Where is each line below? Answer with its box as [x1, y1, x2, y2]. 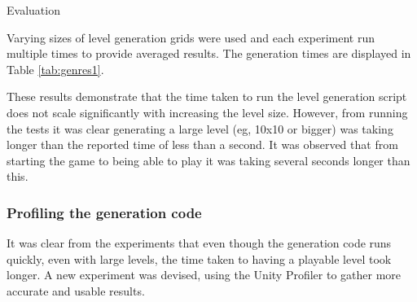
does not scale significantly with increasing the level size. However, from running [7, 103, 408, 120]
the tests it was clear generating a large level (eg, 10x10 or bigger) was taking [7, 120, 393, 137]
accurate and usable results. [7, 282, 145, 299]
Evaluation [7, 2, 60, 18]
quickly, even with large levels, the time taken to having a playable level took [7, 250, 392, 267]
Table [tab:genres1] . [7, 60, 104, 77]
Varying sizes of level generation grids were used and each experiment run [7, 28, 375, 46]
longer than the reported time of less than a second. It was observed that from [7, 136, 398, 153]
